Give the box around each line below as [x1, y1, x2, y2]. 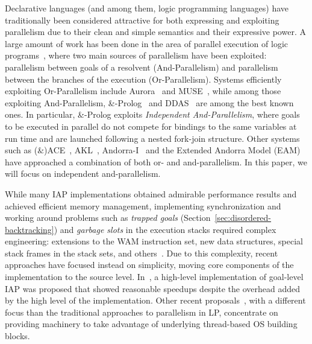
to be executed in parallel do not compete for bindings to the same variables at [5, 119, 297, 132]
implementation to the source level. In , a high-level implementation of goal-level [5, 270, 304, 283]
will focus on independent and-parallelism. [5, 167, 161, 180]
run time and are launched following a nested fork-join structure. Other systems [5, 132, 300, 144]
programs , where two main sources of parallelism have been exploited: [5, 49, 267, 62]
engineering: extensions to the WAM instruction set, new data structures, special [5, 235, 303, 247]
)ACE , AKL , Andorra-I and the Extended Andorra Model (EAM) [44, 144, 301, 156]
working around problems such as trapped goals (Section [5, 211, 211, 224]
